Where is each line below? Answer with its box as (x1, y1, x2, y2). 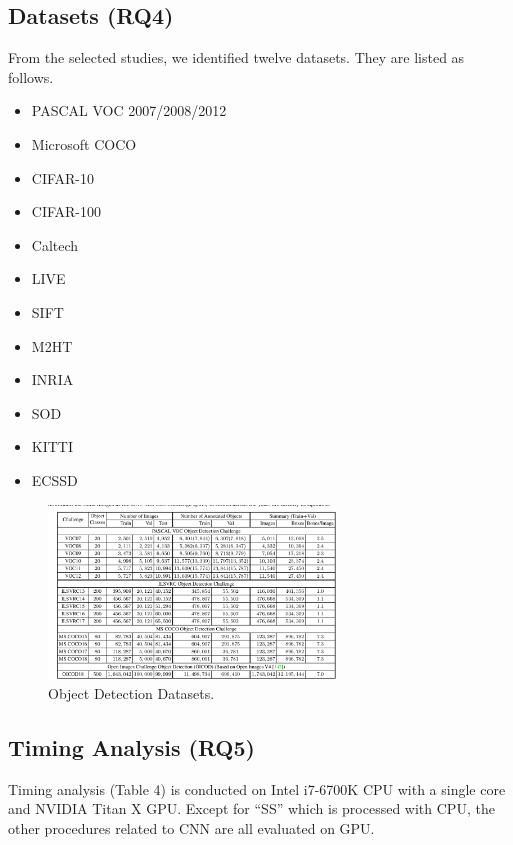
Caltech (31, 234, 79, 255)
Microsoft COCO (31, 133, 137, 154)
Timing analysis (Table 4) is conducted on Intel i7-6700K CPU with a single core (8, 778, 506, 799)
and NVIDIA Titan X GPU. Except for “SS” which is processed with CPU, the (8, 798, 495, 819)
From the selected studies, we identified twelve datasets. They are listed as (8, 47, 465, 68)
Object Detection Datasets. (48, 682, 215, 703)
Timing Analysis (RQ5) (8, 731, 255, 762)
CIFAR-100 (31, 201, 102, 222)
